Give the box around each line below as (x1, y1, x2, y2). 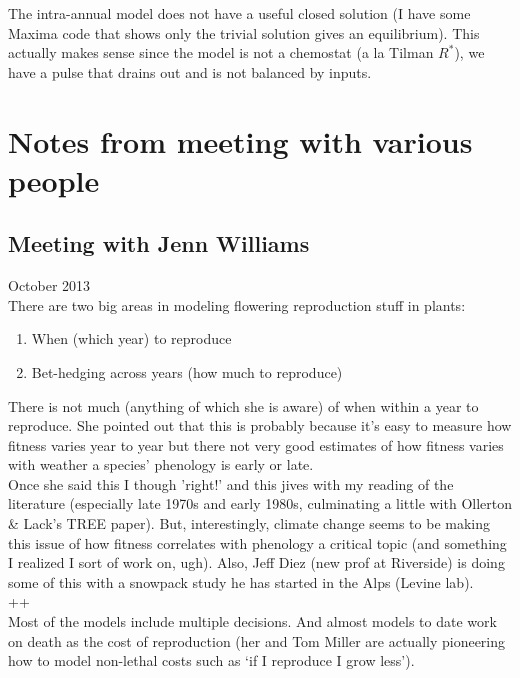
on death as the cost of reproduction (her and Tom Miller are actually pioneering (8, 630, 506, 651)
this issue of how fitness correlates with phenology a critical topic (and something (8, 532, 507, 553)
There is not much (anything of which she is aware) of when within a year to (8, 395, 479, 416)
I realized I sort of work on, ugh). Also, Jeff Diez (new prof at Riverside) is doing (8, 552, 505, 573)
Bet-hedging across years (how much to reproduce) (31, 361, 343, 382)
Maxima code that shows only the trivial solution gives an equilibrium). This (8, 22, 480, 43)
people (8, 159, 100, 200)
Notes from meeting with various (8, 120, 473, 161)
